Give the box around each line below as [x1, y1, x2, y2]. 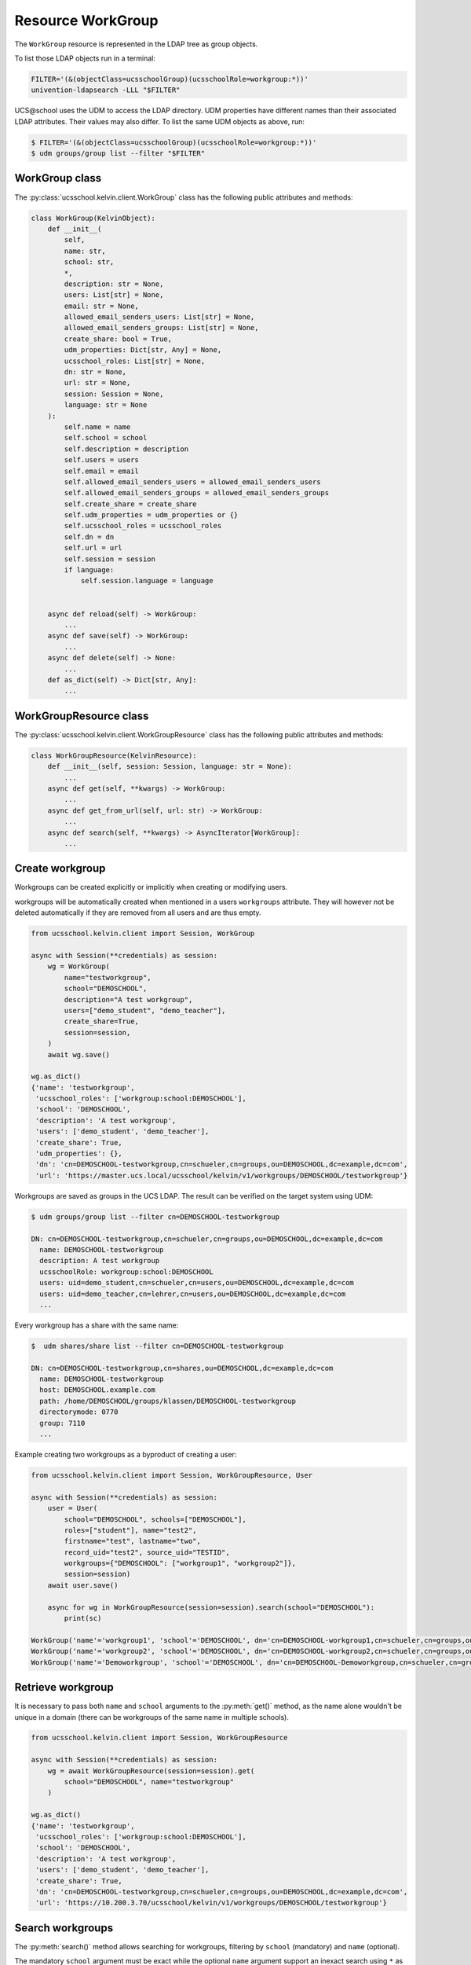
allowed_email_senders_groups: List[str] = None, [64, 323, 259, 332]
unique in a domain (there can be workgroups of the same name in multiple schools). [14, 1712, 290, 1721]
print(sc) [64, 1614, 102, 1623]
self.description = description [64, 444, 188, 454]
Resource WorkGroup [14, 12, 159, 29]
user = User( [47, 1504, 98, 1513]
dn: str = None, [64, 368, 127, 376]
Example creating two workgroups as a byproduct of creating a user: [14, 1449, 237, 1459]
